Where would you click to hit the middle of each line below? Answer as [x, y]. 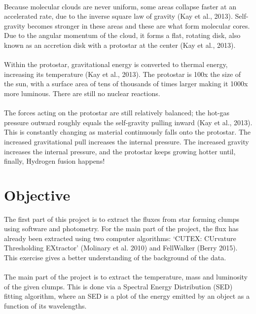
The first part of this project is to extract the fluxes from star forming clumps [122, 219]
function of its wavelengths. [45, 306]
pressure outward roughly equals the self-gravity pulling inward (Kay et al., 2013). [128, 122]
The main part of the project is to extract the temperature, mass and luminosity [126, 277]
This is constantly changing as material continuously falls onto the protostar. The [127, 132]
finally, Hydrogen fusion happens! [55, 161]
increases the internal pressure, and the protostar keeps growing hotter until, [120, 151]
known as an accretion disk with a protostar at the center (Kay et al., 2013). [120, 45]
